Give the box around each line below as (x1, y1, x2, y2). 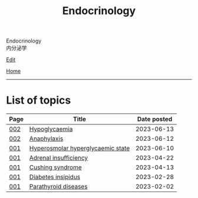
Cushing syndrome (29, 163, 82, 171)
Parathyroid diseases (29, 183, 88, 191)
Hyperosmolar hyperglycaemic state (29, 144, 130, 153)
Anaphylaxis (29, 134, 64, 143)
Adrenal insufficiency (29, 154, 88, 162)
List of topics (6, 94, 71, 107)
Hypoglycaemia (29, 125, 73, 133)
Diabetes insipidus (29, 173, 81, 181)
